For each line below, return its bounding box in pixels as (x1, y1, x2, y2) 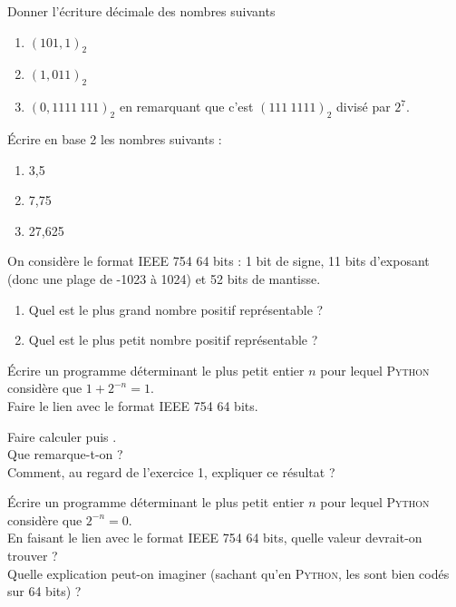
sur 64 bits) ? (7, 582, 82, 601)
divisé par (336, 97, 391, 116)
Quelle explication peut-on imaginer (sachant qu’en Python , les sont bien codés (7, 563, 450, 583)
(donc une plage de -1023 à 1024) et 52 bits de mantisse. (7, 269, 321, 288)
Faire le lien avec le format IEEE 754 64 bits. (7, 396, 258, 415)
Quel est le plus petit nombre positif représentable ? (28, 330, 318, 349)
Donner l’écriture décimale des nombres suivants (7, 2, 276, 20)
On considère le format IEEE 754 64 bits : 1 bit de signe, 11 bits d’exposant (7, 251, 430, 270)
